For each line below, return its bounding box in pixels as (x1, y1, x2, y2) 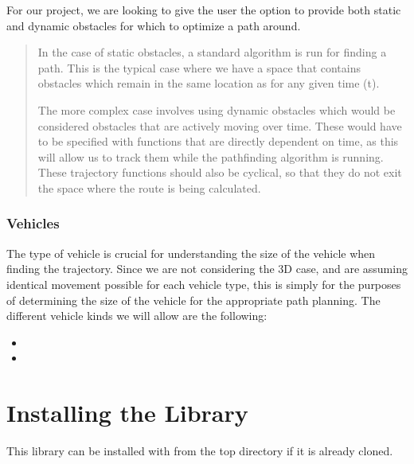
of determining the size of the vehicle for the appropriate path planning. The (6, 291, 381, 308)
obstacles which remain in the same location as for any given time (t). (37, 75, 380, 92)
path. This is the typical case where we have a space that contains (37, 59, 361, 76)
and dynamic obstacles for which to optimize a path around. (6, 17, 301, 33)
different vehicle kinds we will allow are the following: (6, 307, 268, 324)
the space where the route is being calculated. (37, 179, 261, 196)
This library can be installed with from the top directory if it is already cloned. (6, 443, 393, 459)
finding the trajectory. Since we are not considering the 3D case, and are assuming (6, 260, 408, 277)
